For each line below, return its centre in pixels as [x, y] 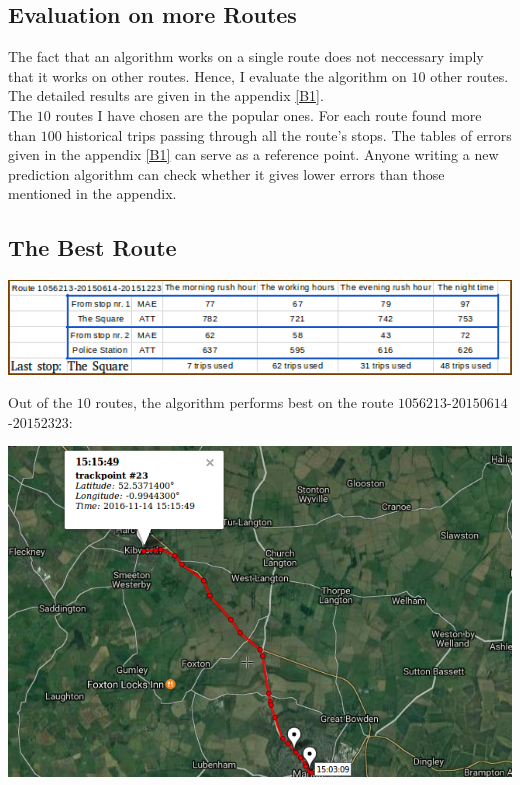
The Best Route [92, 247]
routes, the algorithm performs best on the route [244, 402]
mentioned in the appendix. [92, 193]
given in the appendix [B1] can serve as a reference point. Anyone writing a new [253, 154]
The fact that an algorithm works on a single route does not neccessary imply [246, 56]
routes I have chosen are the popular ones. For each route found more [268, 114]
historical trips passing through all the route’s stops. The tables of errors [289, 134]
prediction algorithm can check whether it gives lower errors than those [226, 173]
